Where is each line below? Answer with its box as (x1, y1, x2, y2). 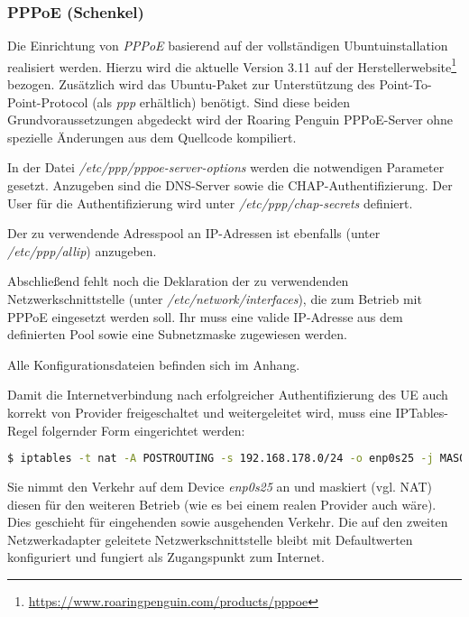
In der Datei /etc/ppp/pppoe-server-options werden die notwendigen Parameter (7, 158, 445, 177)
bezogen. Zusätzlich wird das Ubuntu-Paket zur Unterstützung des (7, 75, 375, 94)
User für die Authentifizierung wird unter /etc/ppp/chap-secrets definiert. (7, 193, 413, 212)
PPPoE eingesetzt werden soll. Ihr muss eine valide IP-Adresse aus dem (7, 307, 403, 326)
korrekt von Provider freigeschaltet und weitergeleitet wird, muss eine (7, 402, 391, 421)
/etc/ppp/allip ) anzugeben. (7, 241, 157, 260)
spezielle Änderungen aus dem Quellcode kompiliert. (7, 127, 297, 146)
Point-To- (379, 75, 432, 94)
